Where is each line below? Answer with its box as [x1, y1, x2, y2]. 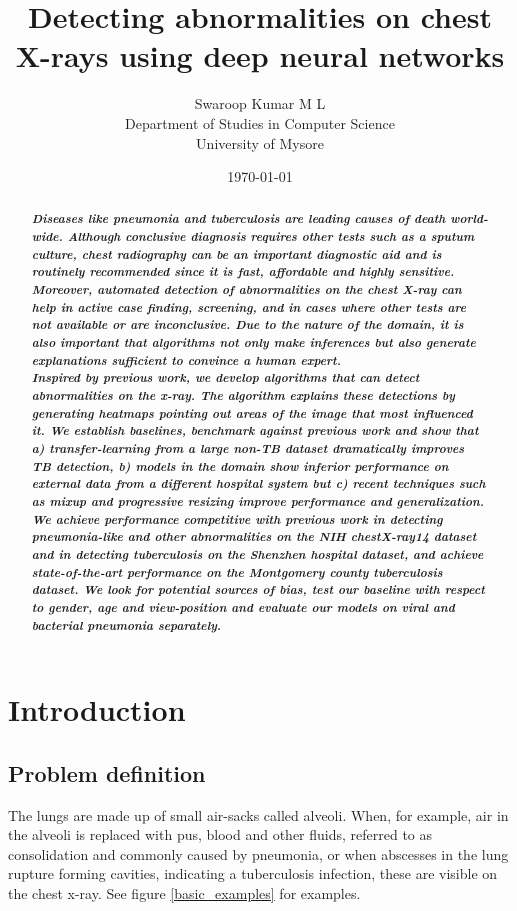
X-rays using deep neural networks [15, 35, 505, 76]
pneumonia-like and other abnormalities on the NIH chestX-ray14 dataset [31, 527, 477, 546]
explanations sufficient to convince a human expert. [31, 350, 341, 369]
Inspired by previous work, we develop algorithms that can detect [31, 368, 420, 387]
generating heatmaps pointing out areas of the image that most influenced [31, 403, 473, 422]
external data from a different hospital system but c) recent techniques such [31, 474, 486, 493]
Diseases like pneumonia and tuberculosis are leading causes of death [31, 209, 446, 228]
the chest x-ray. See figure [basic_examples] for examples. [8, 883, 361, 903]
